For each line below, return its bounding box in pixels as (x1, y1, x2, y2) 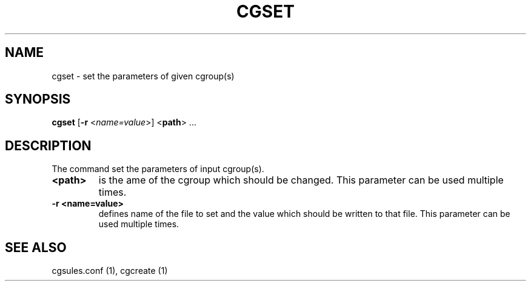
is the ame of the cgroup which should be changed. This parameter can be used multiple (98, 174, 504, 187)
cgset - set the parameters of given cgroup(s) (52, 70, 235, 81)
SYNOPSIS (5, 91, 71, 107)
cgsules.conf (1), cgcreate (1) (52, 265, 168, 276)
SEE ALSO (5, 239, 67, 255)
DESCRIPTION (5, 138, 92, 153)
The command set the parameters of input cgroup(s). (52, 164, 264, 175)
